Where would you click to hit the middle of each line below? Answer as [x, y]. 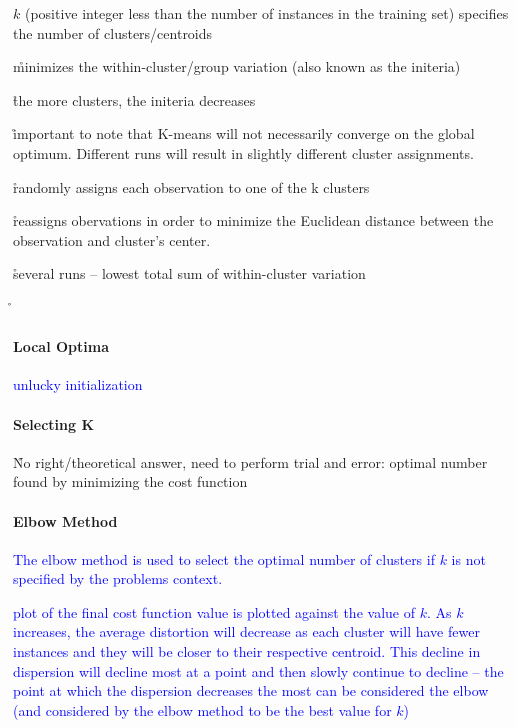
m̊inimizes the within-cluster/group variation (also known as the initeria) [237, 66]
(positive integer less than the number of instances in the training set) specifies [266, 13]
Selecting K [54, 423]
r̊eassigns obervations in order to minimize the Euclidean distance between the [253, 220]
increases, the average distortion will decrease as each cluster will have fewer [246, 631]
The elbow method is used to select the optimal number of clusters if [224, 558]
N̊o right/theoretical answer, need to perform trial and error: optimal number [250, 461]
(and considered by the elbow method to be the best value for [202, 709]
